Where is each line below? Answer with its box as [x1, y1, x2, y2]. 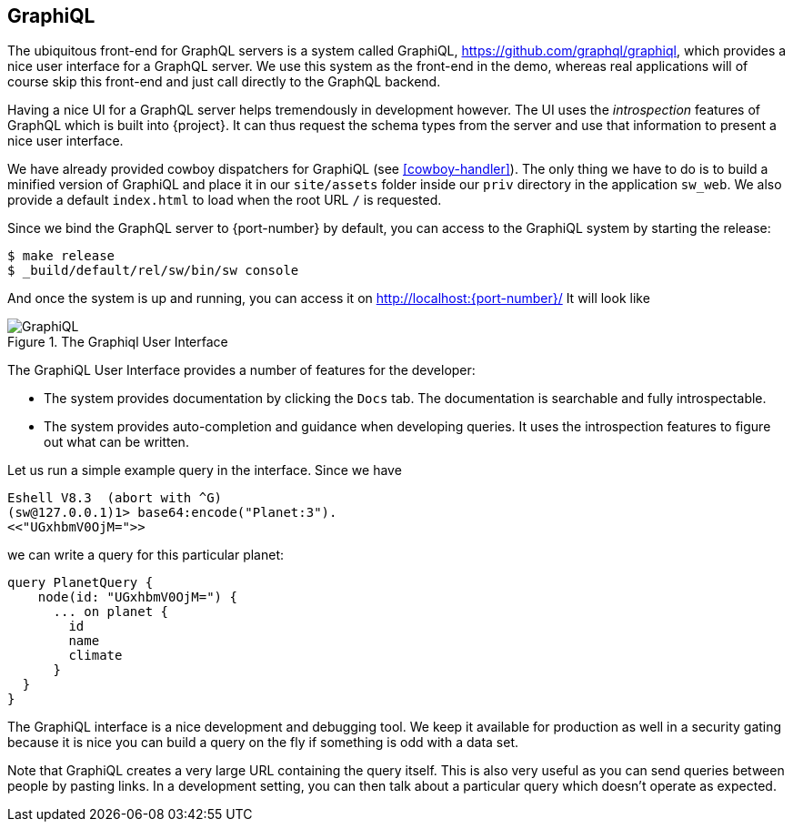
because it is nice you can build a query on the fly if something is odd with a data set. [7, 734, 518, 751]
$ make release [7, 248, 115, 264]
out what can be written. [44, 434, 189, 450]
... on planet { [53, 604, 169, 620]
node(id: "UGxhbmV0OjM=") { [37, 590, 237, 605]
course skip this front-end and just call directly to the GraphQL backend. [7, 74, 441, 90]
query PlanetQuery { [7, 575, 154, 591]
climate [68, 648, 123, 663]
